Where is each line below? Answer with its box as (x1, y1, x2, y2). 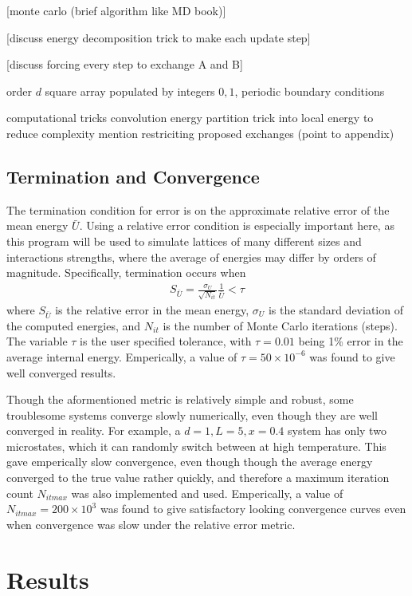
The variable (6, 333, 68, 349)
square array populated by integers (45, 82, 215, 99)
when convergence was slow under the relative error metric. (6, 515, 296, 532)
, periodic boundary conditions (234, 82, 385, 99)
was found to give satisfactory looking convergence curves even (100, 500, 406, 517)
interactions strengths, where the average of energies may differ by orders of (6, 248, 376, 265)
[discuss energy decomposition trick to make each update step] (6, 29, 311, 45)
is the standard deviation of (268, 301, 403, 318)
